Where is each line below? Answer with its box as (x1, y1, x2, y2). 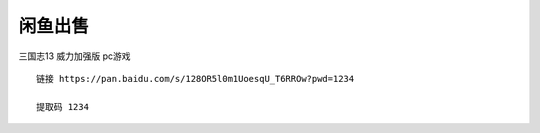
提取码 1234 (36, 101, 90, 112)
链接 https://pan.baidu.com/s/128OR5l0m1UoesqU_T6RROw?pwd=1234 (36, 73, 355, 84)
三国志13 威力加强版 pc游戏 (18, 50, 131, 62)
